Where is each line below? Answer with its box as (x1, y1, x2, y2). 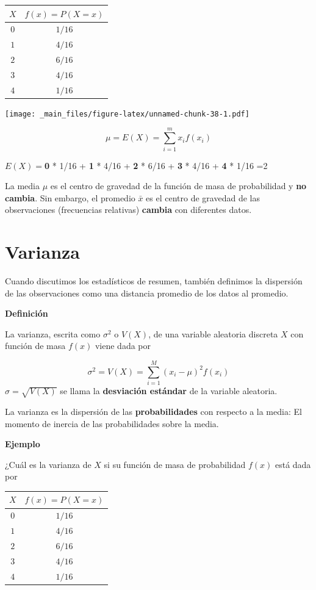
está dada (275, 458, 311, 470)
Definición (5, 307, 48, 320)
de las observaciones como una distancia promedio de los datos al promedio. (5, 286, 289, 299)
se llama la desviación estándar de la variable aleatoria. (60, 384, 278, 397)
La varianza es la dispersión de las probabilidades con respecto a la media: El (5, 405, 302, 417)
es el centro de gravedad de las (146, 191, 260, 204)
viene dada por (95, 339, 151, 352)
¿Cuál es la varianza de (5, 458, 92, 470)
